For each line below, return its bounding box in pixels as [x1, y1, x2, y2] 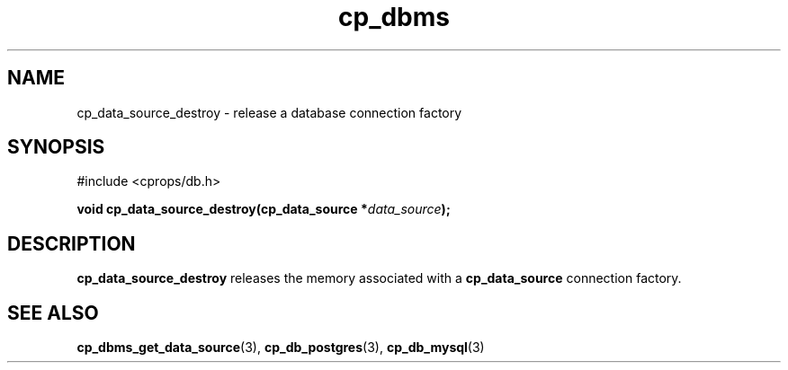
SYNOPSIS [7, 136, 105, 159]
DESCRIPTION [7, 232, 136, 255]
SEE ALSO [7, 301, 99, 324]
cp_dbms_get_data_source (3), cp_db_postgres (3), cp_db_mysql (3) [76, 339, 485, 356]
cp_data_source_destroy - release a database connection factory [76, 104, 462, 120]
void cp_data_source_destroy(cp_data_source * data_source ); [76, 201, 451, 217]
